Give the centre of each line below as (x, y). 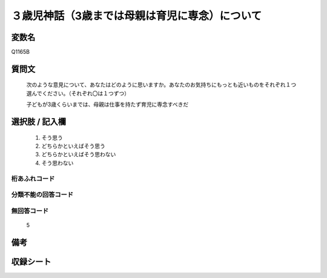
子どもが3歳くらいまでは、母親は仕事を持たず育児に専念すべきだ (107, 104)
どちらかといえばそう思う (73, 146)
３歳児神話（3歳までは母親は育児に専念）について (137, 16)
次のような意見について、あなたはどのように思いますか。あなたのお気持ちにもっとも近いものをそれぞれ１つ (161, 85)
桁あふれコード (33, 179)
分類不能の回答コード (42, 195)
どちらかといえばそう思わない (79, 154)
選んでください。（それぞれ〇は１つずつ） (78, 93)
